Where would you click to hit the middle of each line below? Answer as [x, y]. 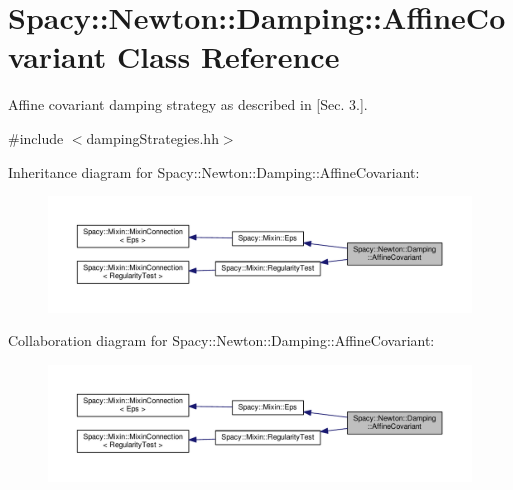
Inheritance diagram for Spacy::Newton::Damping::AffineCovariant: [214, 171]
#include [36, 137]
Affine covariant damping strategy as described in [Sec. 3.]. [188, 104]
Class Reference [228, 56]
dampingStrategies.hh [152, 137]
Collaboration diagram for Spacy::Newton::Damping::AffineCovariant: [221, 340]
